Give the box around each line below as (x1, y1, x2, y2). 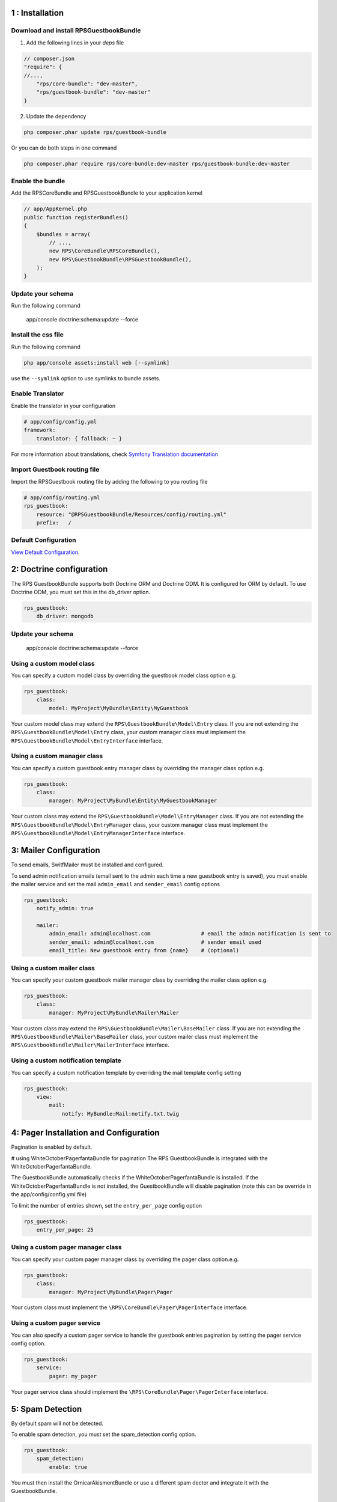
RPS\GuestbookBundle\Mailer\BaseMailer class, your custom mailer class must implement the (11, 1033, 258, 1041)
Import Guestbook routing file (11, 466, 100, 474)
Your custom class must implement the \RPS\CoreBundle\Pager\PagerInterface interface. (11, 1304, 248, 1311)
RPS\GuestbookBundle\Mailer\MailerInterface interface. (11, 1041, 169, 1048)
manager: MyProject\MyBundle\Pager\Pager (49, 1289, 173, 1295)
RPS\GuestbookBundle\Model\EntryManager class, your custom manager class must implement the (11, 821, 269, 829)
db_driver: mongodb (36, 613, 94, 620)
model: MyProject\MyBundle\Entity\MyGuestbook (49, 705, 189, 711)
